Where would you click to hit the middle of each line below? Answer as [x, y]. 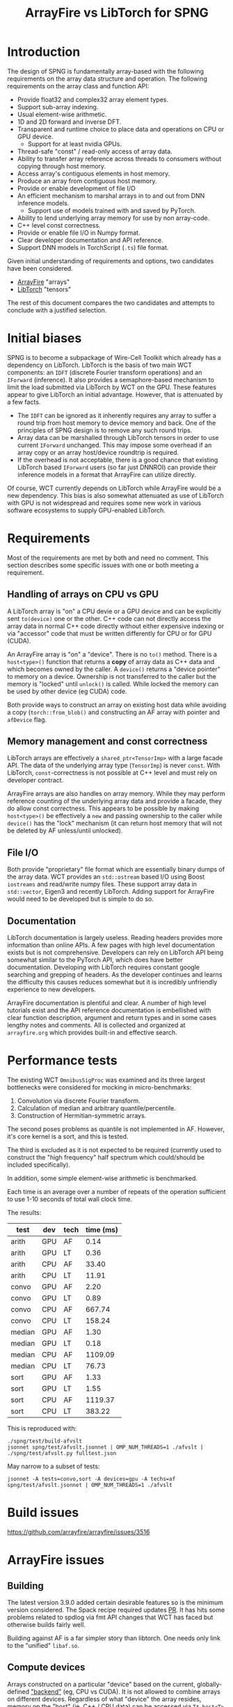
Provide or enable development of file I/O [76, 188]
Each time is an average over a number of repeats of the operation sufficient [116, 1191]
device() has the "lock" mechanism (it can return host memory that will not [115, 824]
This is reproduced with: [42, 1428]
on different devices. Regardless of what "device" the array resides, [104, 1699]
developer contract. [35, 780]
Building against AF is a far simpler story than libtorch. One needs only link [114, 1638]
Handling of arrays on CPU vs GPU [83, 594]
